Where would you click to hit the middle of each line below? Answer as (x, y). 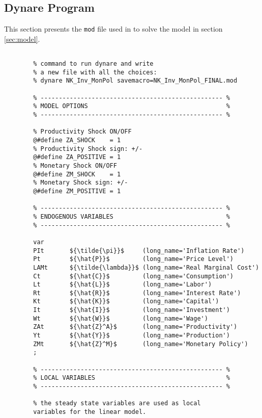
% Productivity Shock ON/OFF (82, 132)
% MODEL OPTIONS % (132, 106)
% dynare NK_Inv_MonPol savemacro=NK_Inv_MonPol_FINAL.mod (135, 81)
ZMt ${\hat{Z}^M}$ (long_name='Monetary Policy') (141, 344)
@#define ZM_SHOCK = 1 (77, 174)
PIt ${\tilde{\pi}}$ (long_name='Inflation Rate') (139, 251)
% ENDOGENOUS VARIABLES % (132, 216)
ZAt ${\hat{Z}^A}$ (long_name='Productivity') (135, 327)
